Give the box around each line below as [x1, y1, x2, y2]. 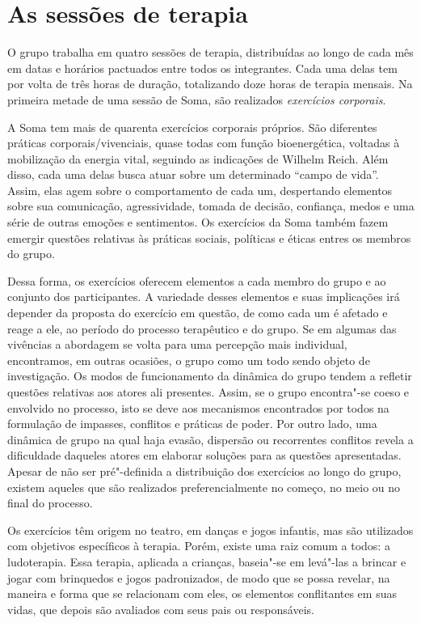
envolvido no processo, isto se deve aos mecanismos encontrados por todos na [7, 399, 389, 416]
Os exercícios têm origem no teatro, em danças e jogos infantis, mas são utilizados [7, 521, 414, 538]
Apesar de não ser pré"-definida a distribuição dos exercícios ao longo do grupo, [7, 462, 402, 479]
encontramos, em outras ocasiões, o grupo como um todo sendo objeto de [7, 351, 370, 368]
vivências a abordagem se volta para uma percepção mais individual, [7, 336, 347, 353]
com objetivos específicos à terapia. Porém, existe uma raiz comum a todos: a [7, 537, 390, 554]
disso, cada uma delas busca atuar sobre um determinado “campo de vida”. [7, 166, 379, 183]
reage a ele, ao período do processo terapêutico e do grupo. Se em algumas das [7, 320, 397, 337]
